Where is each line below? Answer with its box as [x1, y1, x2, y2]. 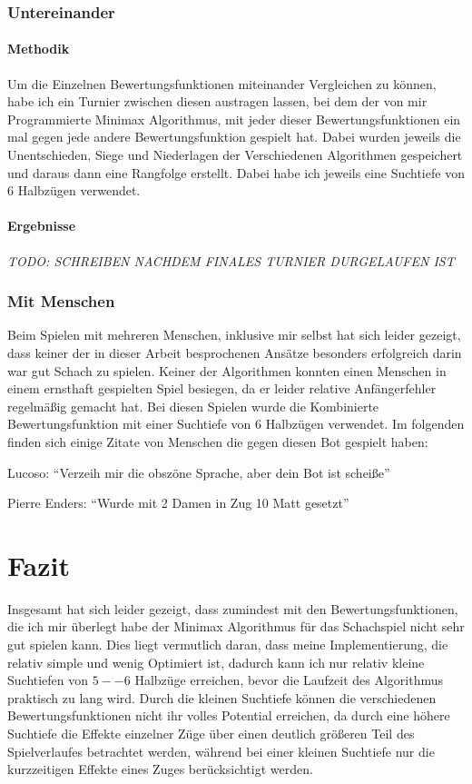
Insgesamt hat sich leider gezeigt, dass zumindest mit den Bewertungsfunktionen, [7, 599, 458, 618]
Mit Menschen [7, 290, 115, 313]
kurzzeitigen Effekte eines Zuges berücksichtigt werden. [7, 759, 313, 779]
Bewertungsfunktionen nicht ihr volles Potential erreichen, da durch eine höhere [7, 706, 450, 725]
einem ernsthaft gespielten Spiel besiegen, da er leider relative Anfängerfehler [7, 379, 437, 398]
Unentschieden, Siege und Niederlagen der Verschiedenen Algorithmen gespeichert [7, 145, 463, 164]
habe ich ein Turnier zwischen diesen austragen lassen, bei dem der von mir [7, 92, 428, 111]
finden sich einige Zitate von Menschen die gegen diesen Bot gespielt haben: [7, 432, 428, 451]
